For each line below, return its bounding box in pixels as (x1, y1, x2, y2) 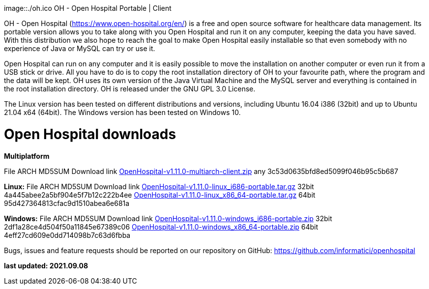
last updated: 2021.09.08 (4, 261, 88, 270)
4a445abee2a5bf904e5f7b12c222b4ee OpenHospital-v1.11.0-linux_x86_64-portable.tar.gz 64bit (4, 190, 315, 199)
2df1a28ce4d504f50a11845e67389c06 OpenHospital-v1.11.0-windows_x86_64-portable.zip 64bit (4, 222, 318, 231)
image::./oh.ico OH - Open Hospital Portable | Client (4, 4, 172, 12)
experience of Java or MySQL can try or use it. (4, 44, 155, 53)
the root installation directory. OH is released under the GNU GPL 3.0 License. (4, 85, 256, 93)
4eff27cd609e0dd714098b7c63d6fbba (4, 231, 131, 239)
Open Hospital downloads (4, 125, 176, 143)
